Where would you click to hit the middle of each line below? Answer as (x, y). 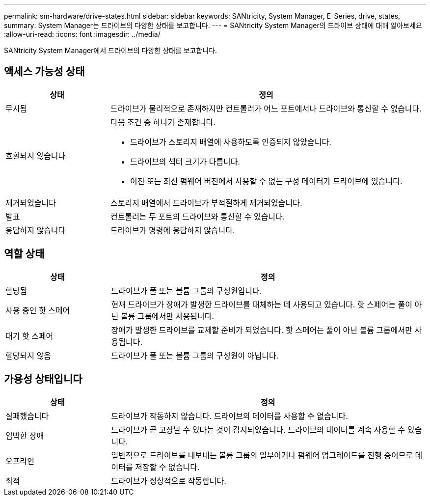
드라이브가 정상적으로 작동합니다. (169, 481)
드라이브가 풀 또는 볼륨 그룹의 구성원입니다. (187, 291)
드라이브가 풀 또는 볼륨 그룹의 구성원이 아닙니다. (195, 355)
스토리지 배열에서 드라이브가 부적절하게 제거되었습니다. (206, 203)
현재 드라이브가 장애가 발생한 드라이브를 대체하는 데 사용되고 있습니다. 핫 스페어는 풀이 (262, 304)
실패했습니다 (27, 416)
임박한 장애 (25, 435)
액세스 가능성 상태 (44, 72)
